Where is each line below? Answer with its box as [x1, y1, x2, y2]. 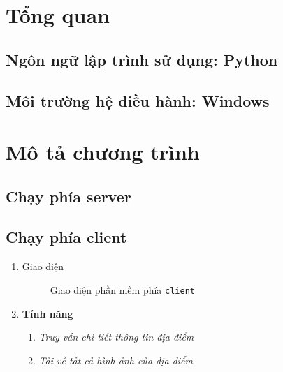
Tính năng [22, 306, 73, 320]
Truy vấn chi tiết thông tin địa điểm [38, 329, 194, 344]
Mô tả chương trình [6, 137, 200, 166]
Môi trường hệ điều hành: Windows [6, 89, 270, 111]
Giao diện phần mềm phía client [50, 282, 195, 297]
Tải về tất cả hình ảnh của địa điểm [38, 352, 194, 367]
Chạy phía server [6, 185, 131, 207]
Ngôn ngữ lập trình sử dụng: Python [6, 48, 278, 70]
